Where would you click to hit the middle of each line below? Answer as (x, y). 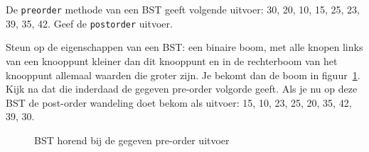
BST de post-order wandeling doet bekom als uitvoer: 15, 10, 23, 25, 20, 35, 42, (179, 102)
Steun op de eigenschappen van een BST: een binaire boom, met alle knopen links (184, 47)
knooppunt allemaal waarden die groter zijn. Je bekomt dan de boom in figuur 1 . (183, 75)
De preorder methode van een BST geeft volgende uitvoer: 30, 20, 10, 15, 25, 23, (183, 9)
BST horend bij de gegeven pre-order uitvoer (132, 140)
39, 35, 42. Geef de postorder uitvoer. (89, 23)
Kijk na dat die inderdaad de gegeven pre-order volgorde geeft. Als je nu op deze (182, 89)
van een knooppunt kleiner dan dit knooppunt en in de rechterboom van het (172, 60)
